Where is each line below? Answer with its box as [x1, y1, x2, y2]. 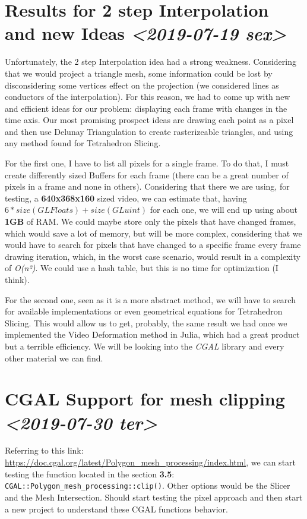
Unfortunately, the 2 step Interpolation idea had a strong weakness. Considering [5, 55, 296, 68]
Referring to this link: [5, 444, 84, 457]
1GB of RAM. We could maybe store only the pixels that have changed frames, [5, 215, 296, 228]
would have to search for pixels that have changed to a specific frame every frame [5, 238, 301, 251]
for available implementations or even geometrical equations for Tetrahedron [5, 305, 283, 317]
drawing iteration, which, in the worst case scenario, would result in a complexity [5, 250, 300, 262]
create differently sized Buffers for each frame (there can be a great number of [5, 168, 289, 181]
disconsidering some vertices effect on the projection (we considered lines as [5, 78, 279, 91]
